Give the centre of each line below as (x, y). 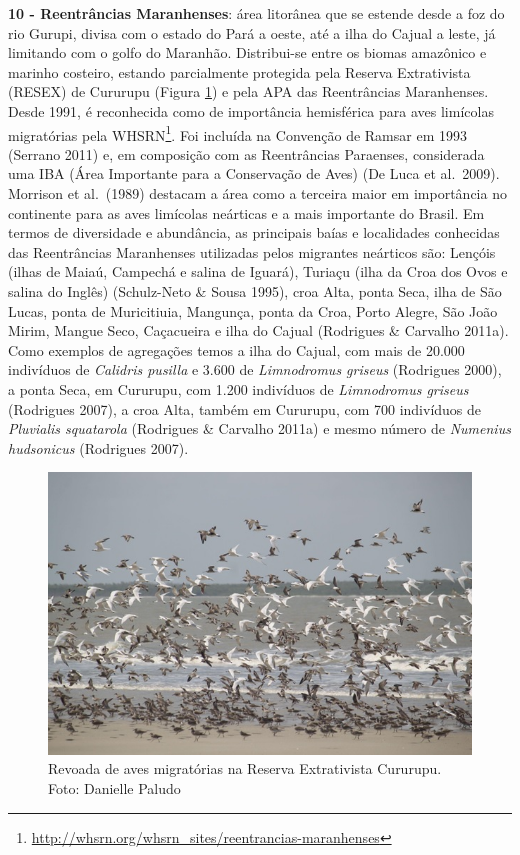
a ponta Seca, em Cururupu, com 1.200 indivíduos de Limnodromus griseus (238, 388)
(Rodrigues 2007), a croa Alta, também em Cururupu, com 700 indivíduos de (245, 408)
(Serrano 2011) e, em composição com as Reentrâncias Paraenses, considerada (246, 153)
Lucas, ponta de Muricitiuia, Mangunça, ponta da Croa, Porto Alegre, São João (253, 310)
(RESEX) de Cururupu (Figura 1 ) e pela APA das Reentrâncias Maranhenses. (248, 91)
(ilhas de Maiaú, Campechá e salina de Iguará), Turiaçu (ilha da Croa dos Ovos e (258, 271)
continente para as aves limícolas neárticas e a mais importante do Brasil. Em (246, 212)
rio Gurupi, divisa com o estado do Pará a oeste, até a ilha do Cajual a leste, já (252, 32)
